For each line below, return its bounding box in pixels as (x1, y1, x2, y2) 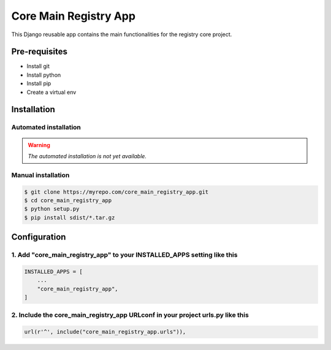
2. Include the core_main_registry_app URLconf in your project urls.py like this (11, 311, 249, 319)
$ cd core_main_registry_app (24, 197, 112, 204)
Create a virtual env (26, 88, 77, 96)
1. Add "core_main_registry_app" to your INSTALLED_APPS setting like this (11, 251, 238, 259)
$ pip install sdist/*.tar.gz (24, 214, 115, 221)
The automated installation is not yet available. (28, 152, 147, 159)
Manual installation (11, 170, 70, 179)
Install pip (26, 80, 51, 87)
